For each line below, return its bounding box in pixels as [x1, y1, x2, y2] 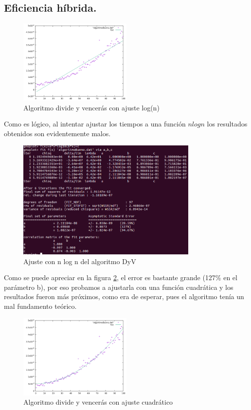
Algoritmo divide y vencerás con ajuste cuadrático [23, 397, 173, 407]
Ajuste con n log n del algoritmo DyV [23, 256, 136, 266]
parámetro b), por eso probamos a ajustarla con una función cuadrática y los [4, 282, 233, 292]
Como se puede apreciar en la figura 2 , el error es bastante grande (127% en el [4, 272, 237, 283]
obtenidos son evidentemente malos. [4, 128, 111, 138]
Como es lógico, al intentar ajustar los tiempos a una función [4, 119, 186, 129]
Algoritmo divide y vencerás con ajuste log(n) [23, 102, 160, 112]
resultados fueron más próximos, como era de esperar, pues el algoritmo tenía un [4, 291, 244, 302]
